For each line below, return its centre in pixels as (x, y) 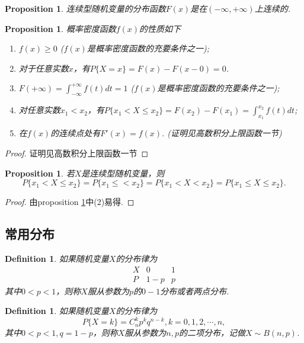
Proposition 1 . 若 (40, 173)
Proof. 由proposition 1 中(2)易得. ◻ (70, 202)
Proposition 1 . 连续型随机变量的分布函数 (85, 8)
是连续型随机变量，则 (123, 173)
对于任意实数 (44, 68)
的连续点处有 (76, 133)
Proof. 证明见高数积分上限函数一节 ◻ (77, 153)
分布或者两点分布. (195, 291)
